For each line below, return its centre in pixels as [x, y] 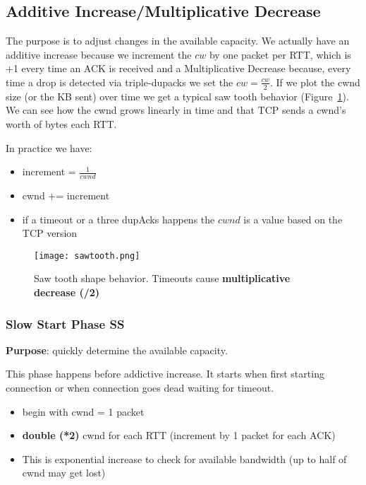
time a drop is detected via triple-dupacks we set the [120, 82]
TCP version [50, 233]
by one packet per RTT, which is [280, 54]
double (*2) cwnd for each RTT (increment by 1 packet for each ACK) [179, 435]
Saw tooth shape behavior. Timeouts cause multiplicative [162, 278]
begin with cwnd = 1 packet [83, 411]
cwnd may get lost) [64, 473]
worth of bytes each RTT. [61, 124]
